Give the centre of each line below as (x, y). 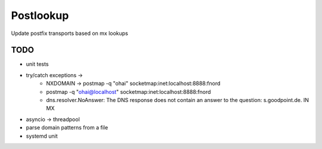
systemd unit (42, 136)
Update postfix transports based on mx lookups (69, 33)
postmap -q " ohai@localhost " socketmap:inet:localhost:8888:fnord (129, 91)
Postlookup (40, 15)
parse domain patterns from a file (67, 128)
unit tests (37, 64)
